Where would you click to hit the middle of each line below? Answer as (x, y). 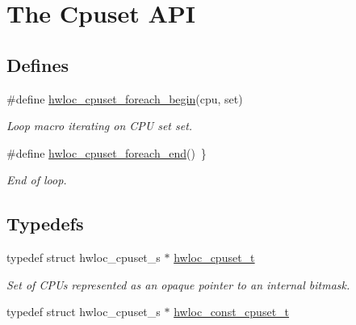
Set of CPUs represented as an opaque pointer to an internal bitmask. (178, 284)
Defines (38, 64)
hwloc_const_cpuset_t (232, 312)
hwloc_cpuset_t (214, 257)
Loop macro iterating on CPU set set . (100, 126)
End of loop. (37, 180)
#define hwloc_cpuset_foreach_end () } (107, 152)
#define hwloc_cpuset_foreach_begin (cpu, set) (125, 98)
